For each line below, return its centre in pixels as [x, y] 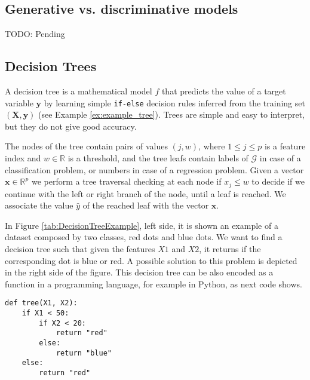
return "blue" [84, 353]
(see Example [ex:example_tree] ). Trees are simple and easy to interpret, [171, 114]
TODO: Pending [35, 34]
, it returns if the [230, 249]
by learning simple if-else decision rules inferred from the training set [174, 102]
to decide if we [278, 181]
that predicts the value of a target [224, 91]
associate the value [39, 205]
